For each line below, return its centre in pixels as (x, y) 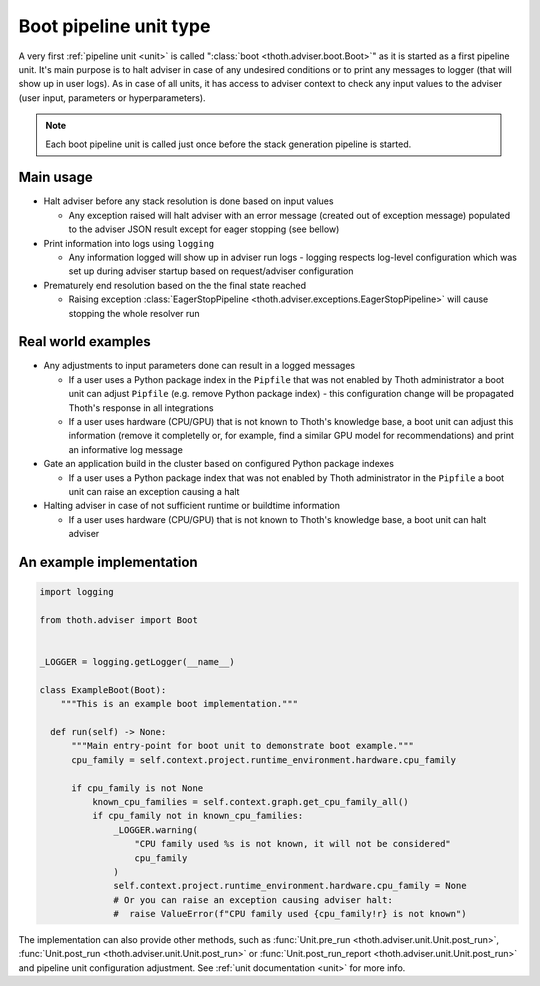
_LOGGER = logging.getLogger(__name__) (137, 662)
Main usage (56, 177)
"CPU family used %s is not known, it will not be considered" (293, 844)
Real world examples (85, 341)
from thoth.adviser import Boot (119, 619)
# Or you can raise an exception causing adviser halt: (253, 899)
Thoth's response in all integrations (141, 407)
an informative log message (126, 449)
